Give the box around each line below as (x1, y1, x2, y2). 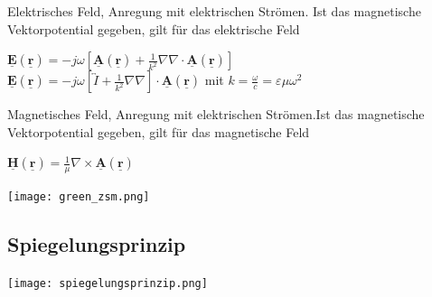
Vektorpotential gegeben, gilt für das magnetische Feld (7, 122, 310, 141)
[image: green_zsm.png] (7, 190, 150, 204)
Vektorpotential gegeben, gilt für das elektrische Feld (7, 19, 300, 38)
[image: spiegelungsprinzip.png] (7, 277, 208, 291)
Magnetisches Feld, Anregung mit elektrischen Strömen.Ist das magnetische (7, 105, 425, 124)
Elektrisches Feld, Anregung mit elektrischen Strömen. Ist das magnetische (7, 2, 421, 20)
